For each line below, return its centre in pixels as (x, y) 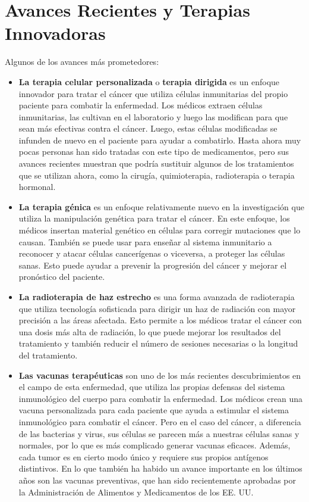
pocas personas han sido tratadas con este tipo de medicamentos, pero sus (154, 152)
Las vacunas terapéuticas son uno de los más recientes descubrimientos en (160, 375)
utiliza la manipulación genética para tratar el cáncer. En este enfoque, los (154, 218)
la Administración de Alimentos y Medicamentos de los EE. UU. (136, 492)
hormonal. (37, 187)
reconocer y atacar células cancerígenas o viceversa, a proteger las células (152, 253)
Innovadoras (55, 33)
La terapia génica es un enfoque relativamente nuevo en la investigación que (161, 206)
